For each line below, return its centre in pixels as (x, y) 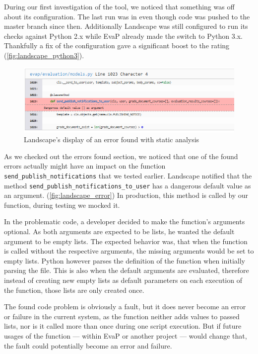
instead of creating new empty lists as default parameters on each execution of (123, 280)
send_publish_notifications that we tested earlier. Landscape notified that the (128, 175)
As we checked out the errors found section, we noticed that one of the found (121, 156)
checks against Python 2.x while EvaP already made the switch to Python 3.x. (123, 36)
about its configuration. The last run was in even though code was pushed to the (127, 16)
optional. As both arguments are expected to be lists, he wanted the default (119, 231)
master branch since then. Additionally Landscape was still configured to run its (126, 26)
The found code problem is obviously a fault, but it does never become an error (125, 307)
